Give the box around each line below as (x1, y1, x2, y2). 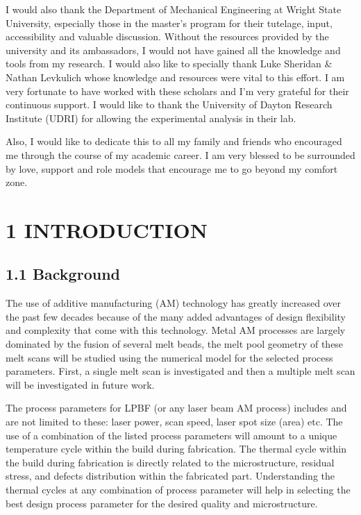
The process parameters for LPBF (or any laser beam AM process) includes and (6, 400, 347, 415)
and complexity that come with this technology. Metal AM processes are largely (6, 323, 346, 337)
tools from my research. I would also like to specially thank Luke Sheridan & (6, 56, 333, 71)
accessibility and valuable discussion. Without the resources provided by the (6, 29, 329, 44)
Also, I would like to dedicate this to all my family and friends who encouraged (6, 134, 342, 149)
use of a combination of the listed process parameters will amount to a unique (6, 428, 337, 442)
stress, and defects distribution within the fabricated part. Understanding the (6, 468, 335, 483)
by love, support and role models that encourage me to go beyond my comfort (6, 161, 338, 176)
